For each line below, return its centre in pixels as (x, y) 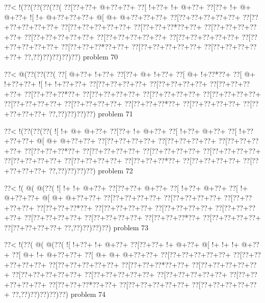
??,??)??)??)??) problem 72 (91, 170)
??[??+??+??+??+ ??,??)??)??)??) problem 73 (76, 227)
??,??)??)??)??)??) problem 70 (71, 56)
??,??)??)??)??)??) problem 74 (59, 294)
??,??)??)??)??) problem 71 (91, 113)
